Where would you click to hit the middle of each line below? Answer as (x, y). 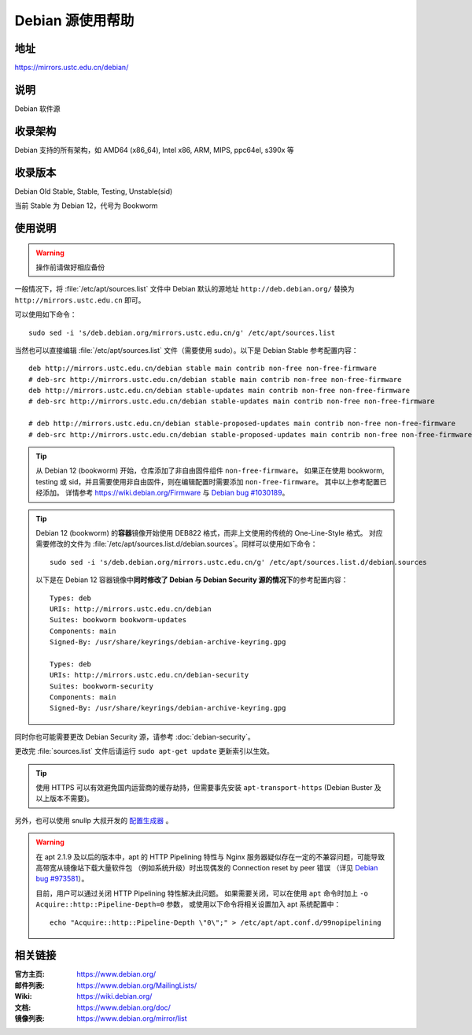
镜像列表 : (29, 1018)
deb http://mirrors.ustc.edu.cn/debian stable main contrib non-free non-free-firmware (203, 369)
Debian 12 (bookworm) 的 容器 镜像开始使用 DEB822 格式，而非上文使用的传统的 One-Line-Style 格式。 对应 (209, 533)
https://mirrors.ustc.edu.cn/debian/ (72, 68)
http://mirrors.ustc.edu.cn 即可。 (80, 300)
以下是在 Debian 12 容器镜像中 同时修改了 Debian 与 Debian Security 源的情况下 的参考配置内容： (192, 580)
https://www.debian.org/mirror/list (132, 1018)
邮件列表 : (29, 985)
